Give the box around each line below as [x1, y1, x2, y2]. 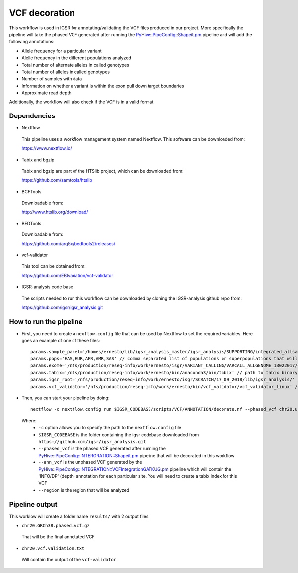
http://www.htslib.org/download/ [21, 209, 88, 215]
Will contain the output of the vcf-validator [21, 557, 117, 563]
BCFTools [21, 188, 42, 194]
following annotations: [9, 39, 55, 45]
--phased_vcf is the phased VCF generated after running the [38, 446, 166, 452]
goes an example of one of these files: [21, 338, 100, 344]
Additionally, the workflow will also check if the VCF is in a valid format [9, 99, 154, 105]
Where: [21, 417, 37, 423]
